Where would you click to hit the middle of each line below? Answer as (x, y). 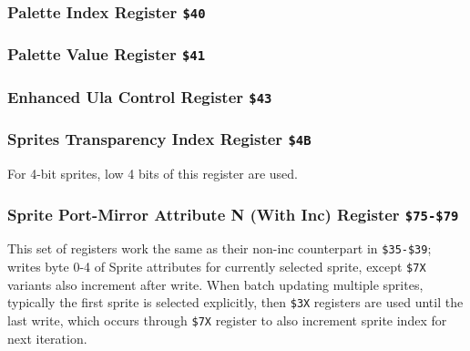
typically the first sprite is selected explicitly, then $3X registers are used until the (235, 302)
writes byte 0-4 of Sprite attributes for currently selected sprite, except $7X (217, 267)
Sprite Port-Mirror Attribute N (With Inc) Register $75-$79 (233, 214)
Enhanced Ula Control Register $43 (140, 96)
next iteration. (47, 338)
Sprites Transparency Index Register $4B (159, 139)
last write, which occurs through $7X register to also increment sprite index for (227, 320)
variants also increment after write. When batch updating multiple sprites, (215, 284)
